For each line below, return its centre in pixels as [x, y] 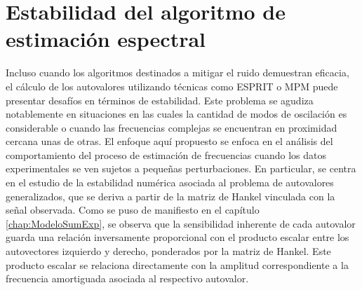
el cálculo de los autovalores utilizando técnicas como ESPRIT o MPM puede [172, 86]
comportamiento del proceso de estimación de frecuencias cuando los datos [166, 154]
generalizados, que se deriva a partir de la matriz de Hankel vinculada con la [170, 196]
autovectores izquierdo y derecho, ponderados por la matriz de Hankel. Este [168, 251]
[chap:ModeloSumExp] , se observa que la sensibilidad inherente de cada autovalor [181, 223]
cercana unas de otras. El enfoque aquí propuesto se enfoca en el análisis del [169, 141]
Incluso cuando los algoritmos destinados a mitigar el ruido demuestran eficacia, [177, 72]
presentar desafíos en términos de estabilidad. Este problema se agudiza [160, 100]
